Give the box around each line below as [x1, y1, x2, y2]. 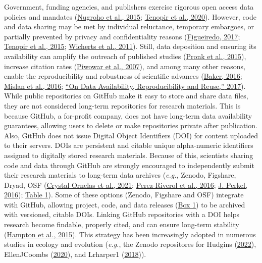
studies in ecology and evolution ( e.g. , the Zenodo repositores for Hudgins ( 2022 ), [4, 239, 256, 249]
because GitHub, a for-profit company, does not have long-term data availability [4, 110, 252, 121]
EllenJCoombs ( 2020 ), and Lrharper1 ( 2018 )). [4, 248, 146, 259]
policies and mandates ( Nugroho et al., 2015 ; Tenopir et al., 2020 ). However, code [4, 11, 257, 22]
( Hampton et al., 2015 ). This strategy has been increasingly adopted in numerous [4, 229, 256, 239]
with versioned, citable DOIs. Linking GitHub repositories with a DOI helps [4, 209, 239, 220]
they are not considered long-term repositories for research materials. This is [4, 100, 241, 111]
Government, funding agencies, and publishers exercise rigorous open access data [4, 2, 254, 12]
